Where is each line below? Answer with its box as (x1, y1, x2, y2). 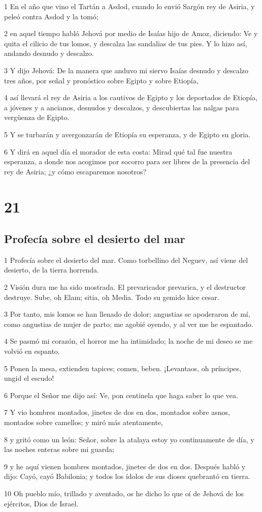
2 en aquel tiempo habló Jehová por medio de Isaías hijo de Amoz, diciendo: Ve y (4, 28, 258, 39)
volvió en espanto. (4, 346, 60, 356)
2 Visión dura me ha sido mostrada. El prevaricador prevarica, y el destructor (4, 282, 246, 292)
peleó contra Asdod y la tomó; (4, 11, 99, 21)
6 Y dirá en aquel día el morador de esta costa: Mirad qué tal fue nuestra (4, 146, 233, 157)
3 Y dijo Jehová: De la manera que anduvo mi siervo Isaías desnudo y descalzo (4, 65, 249, 75)
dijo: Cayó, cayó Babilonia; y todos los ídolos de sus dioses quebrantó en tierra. (4, 471, 250, 481)
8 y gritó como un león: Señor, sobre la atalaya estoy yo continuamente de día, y (4, 434, 254, 444)
